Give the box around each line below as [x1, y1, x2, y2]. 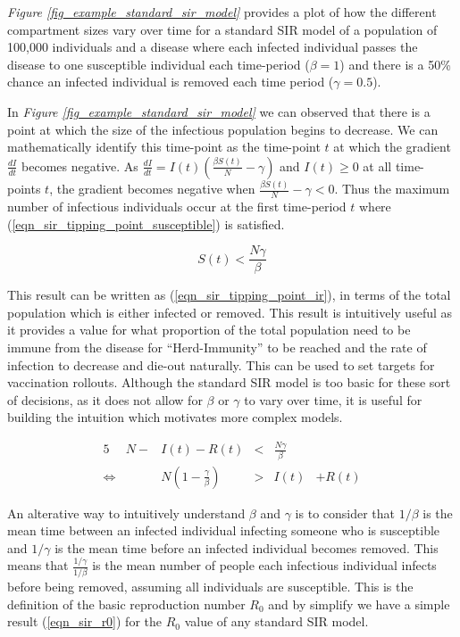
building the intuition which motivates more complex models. [7, 408, 343, 426]
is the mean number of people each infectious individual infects [92, 556, 437, 575]
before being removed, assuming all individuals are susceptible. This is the [7, 577, 414, 596]
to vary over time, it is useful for [244, 390, 422, 409]
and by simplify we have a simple [268, 594, 450, 613]
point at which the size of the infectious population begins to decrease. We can [7, 120, 439, 138]
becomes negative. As [21, 156, 138, 175]
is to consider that [295, 503, 396, 522]
